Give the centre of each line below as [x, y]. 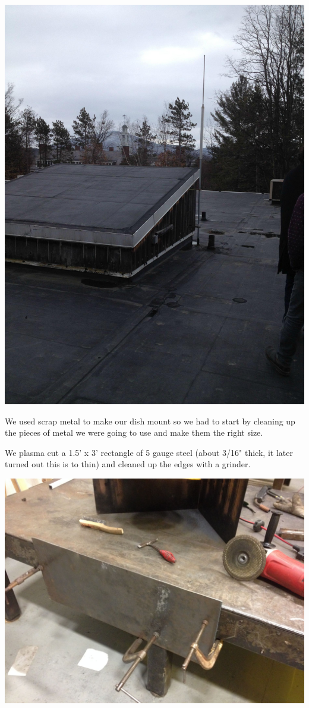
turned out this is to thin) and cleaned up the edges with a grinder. [128, 464]
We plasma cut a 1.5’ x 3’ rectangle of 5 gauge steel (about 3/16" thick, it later [149, 452]
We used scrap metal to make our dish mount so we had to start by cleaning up [150, 421]
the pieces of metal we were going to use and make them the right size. [134, 432]
